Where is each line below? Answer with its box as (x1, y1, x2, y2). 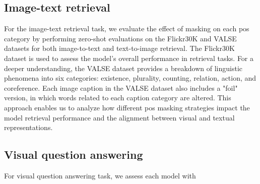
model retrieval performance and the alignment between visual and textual (4, 112, 235, 122)
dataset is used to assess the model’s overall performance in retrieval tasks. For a (4, 52, 254, 63)
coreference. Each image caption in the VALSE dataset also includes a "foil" (4, 82, 238, 93)
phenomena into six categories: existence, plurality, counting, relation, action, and (4, 73, 256, 83)
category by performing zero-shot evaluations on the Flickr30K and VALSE (4, 33, 237, 43)
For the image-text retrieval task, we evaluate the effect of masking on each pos (4, 23, 249, 34)
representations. (4, 122, 53, 133)
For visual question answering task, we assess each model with (4, 170, 196, 180)
